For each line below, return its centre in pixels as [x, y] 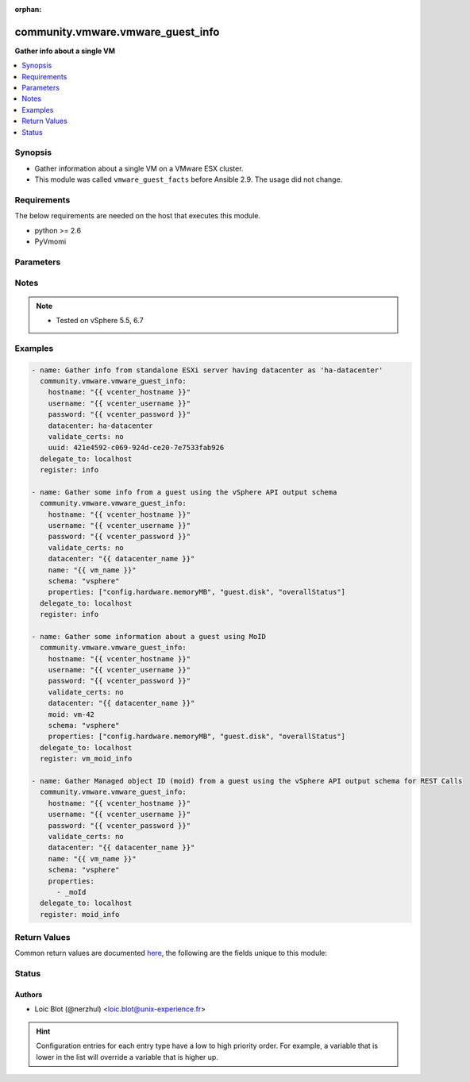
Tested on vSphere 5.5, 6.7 [100, 320]
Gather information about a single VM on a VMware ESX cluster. [139, 168]
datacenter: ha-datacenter [101, 425]
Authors [29, 994]
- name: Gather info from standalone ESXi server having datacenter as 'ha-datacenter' [207, 370]
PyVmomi [50, 241]
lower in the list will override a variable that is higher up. [127, 1057]
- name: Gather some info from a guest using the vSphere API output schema [184, 492]
